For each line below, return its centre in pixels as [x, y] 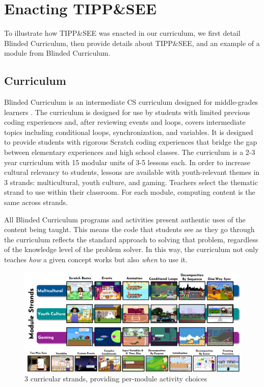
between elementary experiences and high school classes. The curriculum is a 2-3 [130, 152]
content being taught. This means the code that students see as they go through [129, 229]
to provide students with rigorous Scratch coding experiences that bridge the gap [131, 142]
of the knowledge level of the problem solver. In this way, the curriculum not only [131, 249]
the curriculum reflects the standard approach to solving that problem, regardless [131, 239]
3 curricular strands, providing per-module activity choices [116, 379]
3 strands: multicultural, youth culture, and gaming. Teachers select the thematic [131, 182]
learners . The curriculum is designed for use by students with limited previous [127, 112]
